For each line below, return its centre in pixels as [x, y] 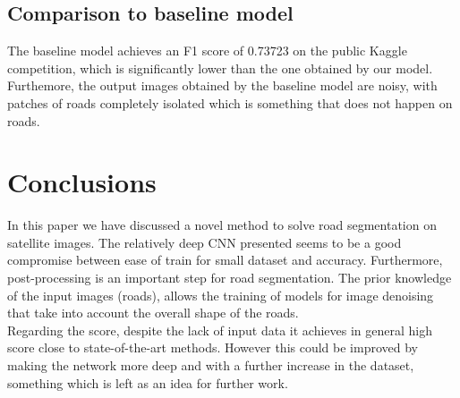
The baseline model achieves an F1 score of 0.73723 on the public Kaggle [207, 51]
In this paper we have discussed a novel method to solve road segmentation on [222, 225]
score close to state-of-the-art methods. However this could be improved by [213, 347]
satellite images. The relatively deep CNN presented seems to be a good [204, 242]
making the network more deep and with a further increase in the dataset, [211, 365]
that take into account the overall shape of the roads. [153, 313]
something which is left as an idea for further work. [148, 382]
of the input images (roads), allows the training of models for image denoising [221, 295]
